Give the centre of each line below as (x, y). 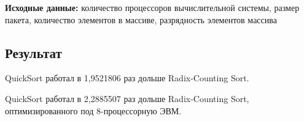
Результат (33, 52)
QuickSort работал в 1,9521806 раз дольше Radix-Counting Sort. (127, 78)
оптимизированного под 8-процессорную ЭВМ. (93, 110)
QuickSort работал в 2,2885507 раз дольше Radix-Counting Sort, (127, 98)
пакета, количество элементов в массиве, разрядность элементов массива (141, 19)
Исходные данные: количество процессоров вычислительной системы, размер (152, 7)
